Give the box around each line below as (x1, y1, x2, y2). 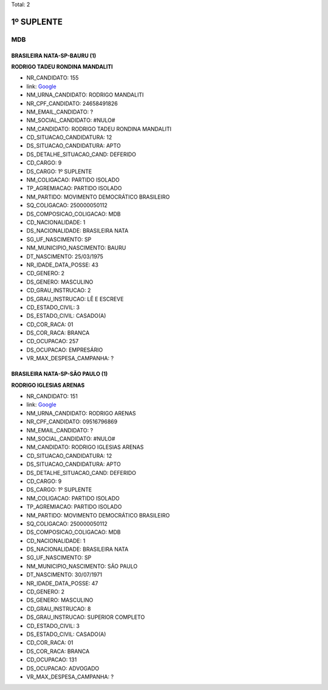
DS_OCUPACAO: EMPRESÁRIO (26, 346, 103, 354)
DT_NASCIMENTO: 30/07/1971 (26, 571, 103, 578)
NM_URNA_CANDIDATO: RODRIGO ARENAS (26, 409, 136, 417)
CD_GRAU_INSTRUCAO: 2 (26, 287, 91, 294)
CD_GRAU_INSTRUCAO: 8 (26, 605, 91, 612)
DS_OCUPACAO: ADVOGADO (26, 664, 100, 672)
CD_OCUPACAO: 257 (26, 338, 79, 345)
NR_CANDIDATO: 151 (26, 392, 78, 400)
